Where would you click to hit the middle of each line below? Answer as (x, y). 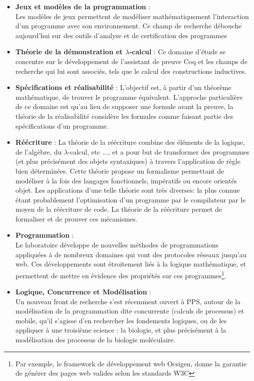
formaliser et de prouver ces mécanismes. (76, 218)
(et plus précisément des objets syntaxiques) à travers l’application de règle (128, 161)
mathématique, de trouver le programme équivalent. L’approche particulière (129, 97)
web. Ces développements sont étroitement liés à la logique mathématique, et (131, 264)
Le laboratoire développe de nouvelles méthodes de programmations (117, 245)
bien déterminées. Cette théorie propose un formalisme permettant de (120, 170)
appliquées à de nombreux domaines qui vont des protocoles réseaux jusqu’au (131, 254)
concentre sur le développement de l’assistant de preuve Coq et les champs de (131, 61)
